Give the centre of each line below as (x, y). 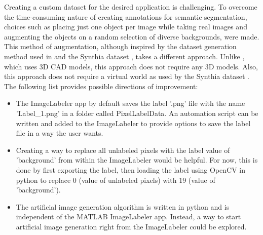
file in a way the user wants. (60, 133)
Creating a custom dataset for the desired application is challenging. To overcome (131, 7)
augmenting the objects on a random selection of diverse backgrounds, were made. (132, 36)
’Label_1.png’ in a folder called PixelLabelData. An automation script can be (137, 113)
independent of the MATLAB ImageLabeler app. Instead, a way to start (128, 217)
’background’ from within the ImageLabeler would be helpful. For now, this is (137, 160)
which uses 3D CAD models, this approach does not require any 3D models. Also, (131, 66)
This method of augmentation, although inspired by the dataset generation (120, 46)
